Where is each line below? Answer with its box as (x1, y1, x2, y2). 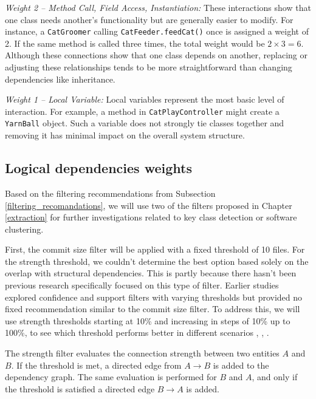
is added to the (213, 358, 269, 371)
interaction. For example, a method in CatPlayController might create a (5, 104, 280, 117)
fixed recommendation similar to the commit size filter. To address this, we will (5, 302, 300, 315)
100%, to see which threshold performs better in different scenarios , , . (5, 326, 269, 339)
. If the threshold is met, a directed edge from (11, 358, 182, 371)
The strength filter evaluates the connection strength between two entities (5, 347, 280, 360)
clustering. (5, 222, 44, 235)
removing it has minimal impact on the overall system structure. (5, 129, 245, 142)
